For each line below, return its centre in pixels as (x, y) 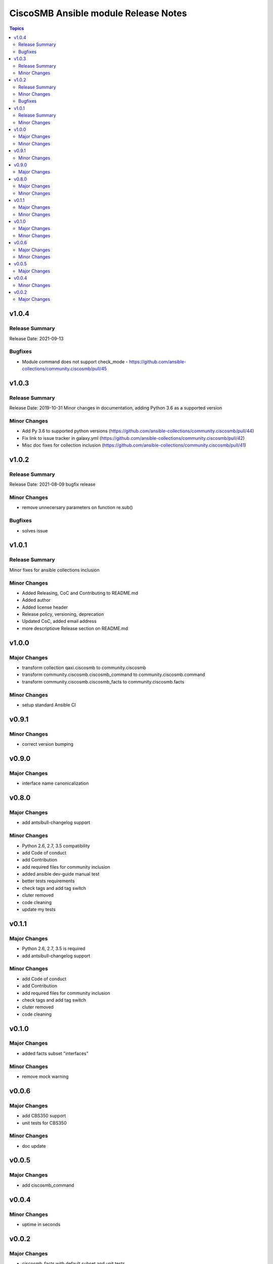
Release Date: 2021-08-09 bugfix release (52, 484)
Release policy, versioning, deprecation (63, 614)
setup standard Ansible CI (49, 705)
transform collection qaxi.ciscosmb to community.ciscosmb (84, 668)
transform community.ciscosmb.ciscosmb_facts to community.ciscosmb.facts (103, 682)
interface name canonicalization (55, 783)
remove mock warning (45, 1076)
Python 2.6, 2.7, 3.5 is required (54, 949)
